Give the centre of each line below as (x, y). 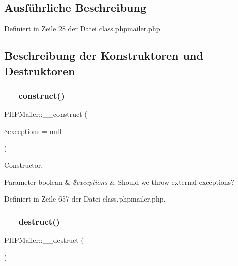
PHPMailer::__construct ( (46, 114)
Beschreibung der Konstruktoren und (104, 56)
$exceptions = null (33, 131)
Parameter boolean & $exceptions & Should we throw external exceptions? (119, 182)
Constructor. (24, 164)
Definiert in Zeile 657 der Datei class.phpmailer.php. (85, 199)
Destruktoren (40, 70)
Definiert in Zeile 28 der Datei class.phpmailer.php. (83, 28)
